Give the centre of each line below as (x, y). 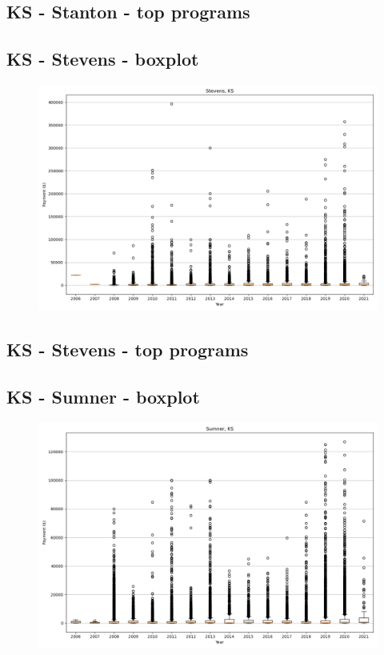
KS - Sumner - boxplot (103, 397)
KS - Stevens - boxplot (103, 59)
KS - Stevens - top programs (128, 350)
